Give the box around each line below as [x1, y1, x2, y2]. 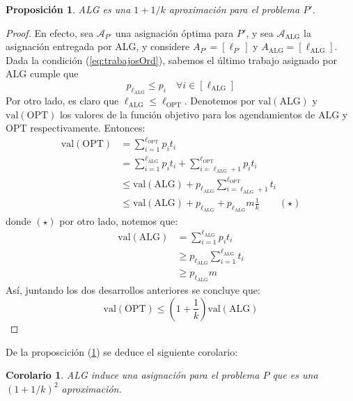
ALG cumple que [6, 66, 79, 81]
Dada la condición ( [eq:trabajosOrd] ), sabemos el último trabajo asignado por [6, 52, 337, 67]
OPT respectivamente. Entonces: [6, 120, 146, 135]
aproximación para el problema [168, 2, 300, 16]
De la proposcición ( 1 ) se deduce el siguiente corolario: [6, 344, 238, 359]
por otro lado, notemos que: [59, 213, 178, 228]
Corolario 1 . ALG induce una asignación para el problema [6, 368, 260, 382]
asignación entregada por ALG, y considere [6, 39, 190, 54]
